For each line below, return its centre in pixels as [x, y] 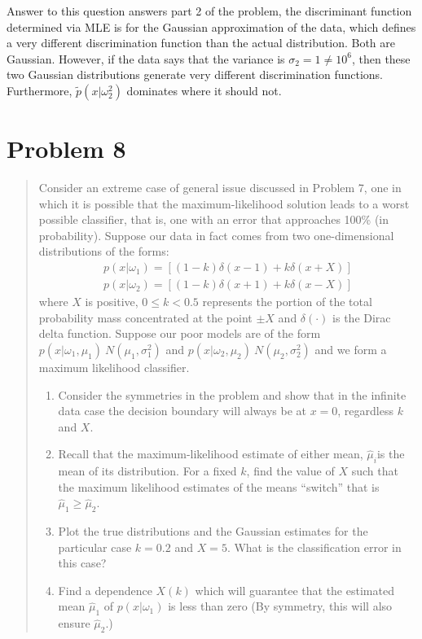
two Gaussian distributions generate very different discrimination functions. [195, 74]
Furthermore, [40, 90]
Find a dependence [105, 590]
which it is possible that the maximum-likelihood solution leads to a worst [224, 203]
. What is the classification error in [314, 547]
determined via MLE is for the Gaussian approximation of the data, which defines [211, 26]
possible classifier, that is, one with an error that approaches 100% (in [214, 219]
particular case [95, 547]
